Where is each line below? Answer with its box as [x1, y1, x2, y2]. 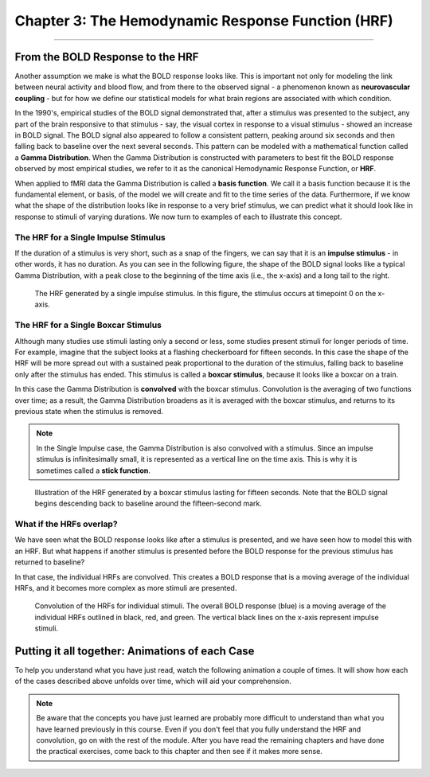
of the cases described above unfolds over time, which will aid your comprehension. [14, 677, 291, 686]
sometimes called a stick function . [36, 466, 151, 475]
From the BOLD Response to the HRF [14, 50, 199, 64]
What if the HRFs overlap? [14, 518, 119, 529]
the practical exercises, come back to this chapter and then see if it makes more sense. [36, 747, 322, 756]
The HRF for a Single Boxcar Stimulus [14, 319, 162, 330]
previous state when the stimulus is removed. [14, 406, 163, 416]
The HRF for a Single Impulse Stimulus [14, 232, 166, 243]
